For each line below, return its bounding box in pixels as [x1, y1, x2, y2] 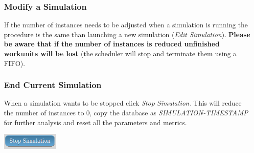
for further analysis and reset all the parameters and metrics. [4, 117, 187, 127]
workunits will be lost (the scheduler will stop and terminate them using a [4, 48, 237, 58]
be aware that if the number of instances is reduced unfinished [4, 39, 220, 49]
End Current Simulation [4, 79, 102, 91]
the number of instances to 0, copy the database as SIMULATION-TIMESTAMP [4, 108, 248, 117]
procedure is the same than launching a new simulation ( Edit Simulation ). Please [4, 29, 251, 39]
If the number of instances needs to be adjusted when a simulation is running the [4, 20, 248, 30]
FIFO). [4, 58, 25, 68]
